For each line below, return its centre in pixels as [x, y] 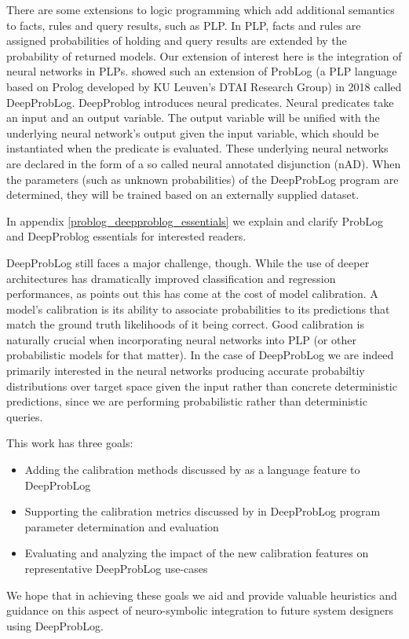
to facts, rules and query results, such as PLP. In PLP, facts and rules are [184, 25]
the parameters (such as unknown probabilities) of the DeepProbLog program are [203, 179]
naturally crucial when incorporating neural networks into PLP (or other [181, 339]
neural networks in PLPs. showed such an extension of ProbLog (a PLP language [202, 71]
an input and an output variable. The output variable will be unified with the [193, 118]
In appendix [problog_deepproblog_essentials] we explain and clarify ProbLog [195, 220]
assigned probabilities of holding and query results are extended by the [177, 40]
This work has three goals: [70, 443]
